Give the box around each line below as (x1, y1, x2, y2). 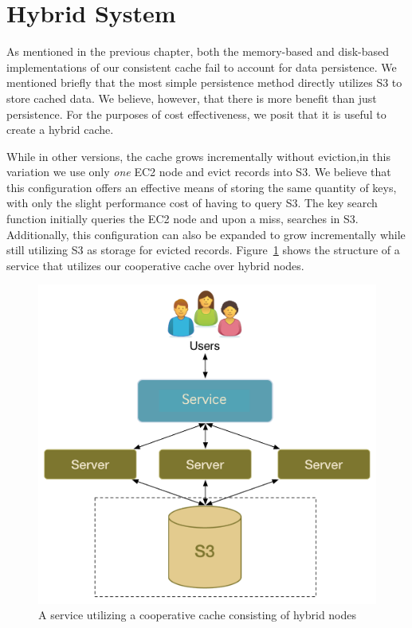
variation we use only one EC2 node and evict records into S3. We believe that (6, 163, 391, 180)
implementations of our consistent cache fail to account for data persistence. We (6, 58, 397, 75)
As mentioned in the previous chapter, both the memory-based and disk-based (6, 43, 390, 60)
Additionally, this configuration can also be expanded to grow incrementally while (6, 226, 406, 242)
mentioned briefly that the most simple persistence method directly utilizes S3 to (6, 74, 402, 91)
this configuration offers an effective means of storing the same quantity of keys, (6, 179, 397, 195)
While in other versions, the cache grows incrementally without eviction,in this (6, 147, 390, 164)
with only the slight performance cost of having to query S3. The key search (6, 194, 378, 211)
